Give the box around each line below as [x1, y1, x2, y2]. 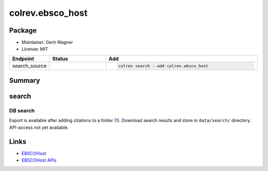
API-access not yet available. [9, 124, 69, 130]
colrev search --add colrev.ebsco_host [118, 63, 208, 69]
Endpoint [12, 55, 34, 62]
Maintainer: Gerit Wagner [21, 40, 73, 45]
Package [9, 26, 37, 35]
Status [52, 55, 68, 62]
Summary [9, 77, 40, 85]
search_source [12, 62, 47, 69]
